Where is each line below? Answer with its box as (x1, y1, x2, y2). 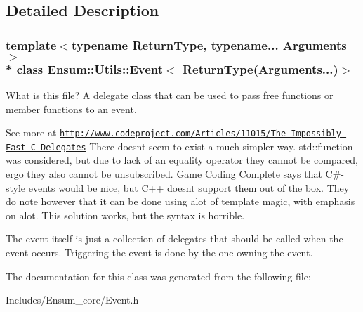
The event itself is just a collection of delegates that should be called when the (6, 231, 343, 246)
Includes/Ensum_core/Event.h (6, 292, 139, 307)
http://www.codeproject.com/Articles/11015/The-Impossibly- (60, 129, 347, 139)
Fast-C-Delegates (6, 142, 86, 152)
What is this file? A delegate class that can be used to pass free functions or (6, 87, 334, 102)
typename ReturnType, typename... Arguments (71, 36, 347, 53)
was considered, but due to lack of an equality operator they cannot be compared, (6, 152, 358, 167)
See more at (6, 125, 57, 140)
